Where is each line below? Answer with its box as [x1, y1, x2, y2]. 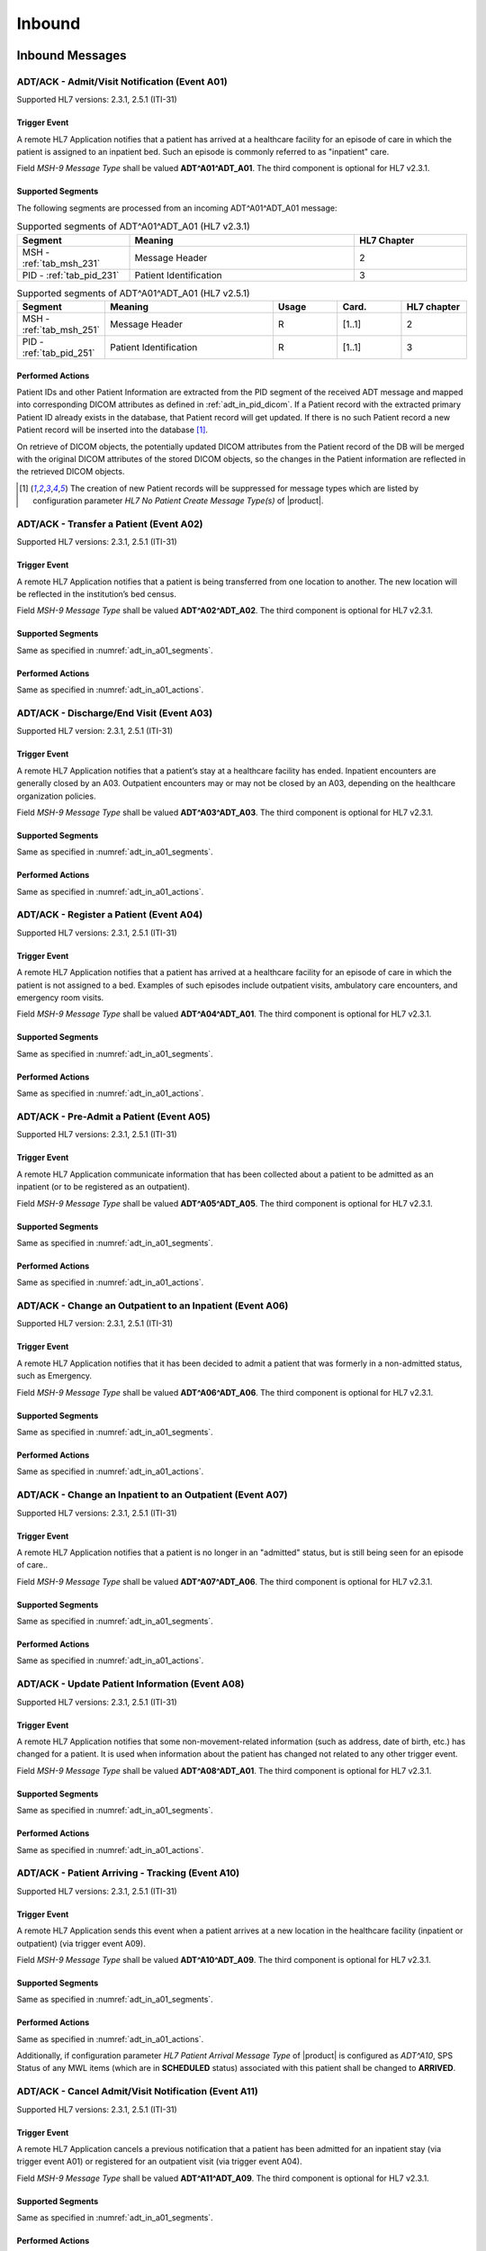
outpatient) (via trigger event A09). [16, 1938, 146, 1948]
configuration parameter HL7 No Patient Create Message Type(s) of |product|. [32, 495, 324, 506]
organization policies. [16, 791, 96, 801]
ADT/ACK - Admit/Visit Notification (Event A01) [16, 75, 229, 87]
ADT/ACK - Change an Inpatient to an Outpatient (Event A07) [16, 1488, 288, 1501]
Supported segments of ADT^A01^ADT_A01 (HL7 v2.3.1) [16, 221, 251, 233]
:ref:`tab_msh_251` [22, 324, 101, 337]
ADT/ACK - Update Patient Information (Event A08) [16, 1677, 245, 1690]
